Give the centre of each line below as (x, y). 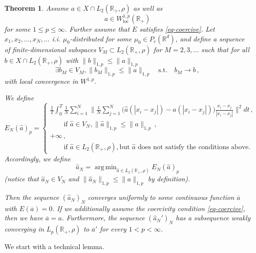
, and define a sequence (210, 38)
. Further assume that (97, 29)
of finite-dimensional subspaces (50, 49)
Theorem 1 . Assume (37, 8)
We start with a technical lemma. (54, 246)
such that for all (225, 49)
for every (113, 229)
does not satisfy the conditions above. (194, 147)
